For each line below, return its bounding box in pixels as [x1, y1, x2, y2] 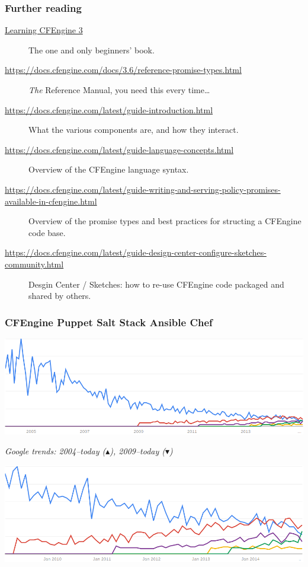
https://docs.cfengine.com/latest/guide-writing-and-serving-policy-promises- [5, 183, 281, 195]
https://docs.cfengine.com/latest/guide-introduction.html [5, 103, 213, 116]
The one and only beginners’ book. [28, 43, 155, 56]
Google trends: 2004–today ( [5, 445, 106, 457]
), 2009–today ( [110, 445, 166, 457]
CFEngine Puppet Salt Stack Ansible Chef [5, 314, 213, 329]
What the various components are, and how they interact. [28, 123, 239, 136]
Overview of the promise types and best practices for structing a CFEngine [28, 215, 301, 227]
